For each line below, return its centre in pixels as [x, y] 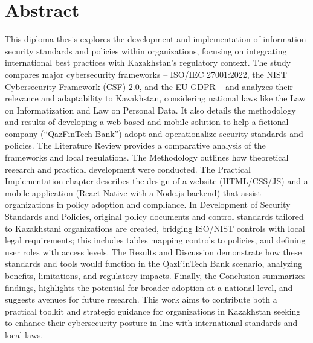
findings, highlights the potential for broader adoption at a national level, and [149, 287]
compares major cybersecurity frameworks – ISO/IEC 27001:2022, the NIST [146, 74]
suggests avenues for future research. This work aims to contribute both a [141, 299]
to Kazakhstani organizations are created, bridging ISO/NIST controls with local [155, 228]
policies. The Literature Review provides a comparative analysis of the [135, 145]
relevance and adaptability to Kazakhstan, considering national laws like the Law [155, 98]
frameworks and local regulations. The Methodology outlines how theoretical [147, 157]
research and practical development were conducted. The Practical [128, 169]
